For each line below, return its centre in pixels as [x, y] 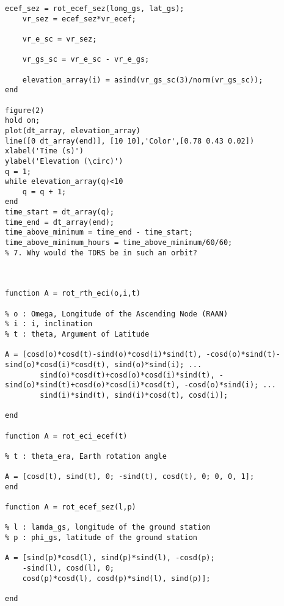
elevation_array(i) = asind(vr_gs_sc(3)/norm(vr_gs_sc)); [143, 80]
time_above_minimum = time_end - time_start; [99, 232]
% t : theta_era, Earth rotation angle [86, 456]
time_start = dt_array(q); [60, 212]
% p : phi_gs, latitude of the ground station [101, 538]
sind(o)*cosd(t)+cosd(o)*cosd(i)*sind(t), [127, 375]
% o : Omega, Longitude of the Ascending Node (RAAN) [117, 314]
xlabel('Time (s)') [44, 151]
